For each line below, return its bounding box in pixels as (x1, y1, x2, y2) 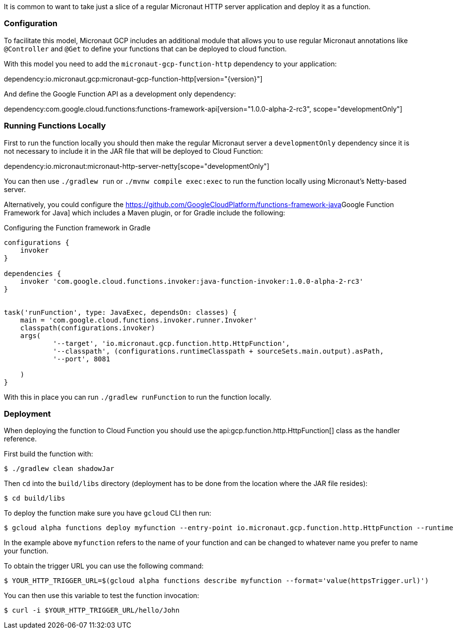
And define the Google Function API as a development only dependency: (4, 89, 236, 98)
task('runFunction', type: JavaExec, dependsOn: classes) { (4, 308, 237, 316)
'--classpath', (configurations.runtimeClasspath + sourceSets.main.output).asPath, (53, 347, 384, 355)
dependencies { (4, 269, 62, 277)
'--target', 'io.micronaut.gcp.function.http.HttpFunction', (53, 339, 290, 347)
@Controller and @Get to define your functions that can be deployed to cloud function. (4, 44, 287, 53)
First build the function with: (4, 450, 93, 458)
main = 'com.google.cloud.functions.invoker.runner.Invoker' (20, 316, 257, 324)
